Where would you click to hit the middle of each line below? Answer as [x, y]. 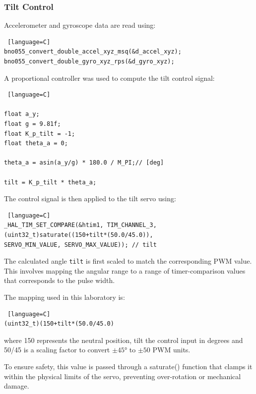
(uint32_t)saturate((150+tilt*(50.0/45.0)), [79, 235]
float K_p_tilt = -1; [40, 134]
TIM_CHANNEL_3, [132, 225]
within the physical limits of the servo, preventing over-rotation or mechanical [123, 376]
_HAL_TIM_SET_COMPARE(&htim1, [54, 225]
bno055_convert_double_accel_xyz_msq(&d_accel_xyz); [93, 52]
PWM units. [171, 350]
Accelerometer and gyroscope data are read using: [80, 25]
